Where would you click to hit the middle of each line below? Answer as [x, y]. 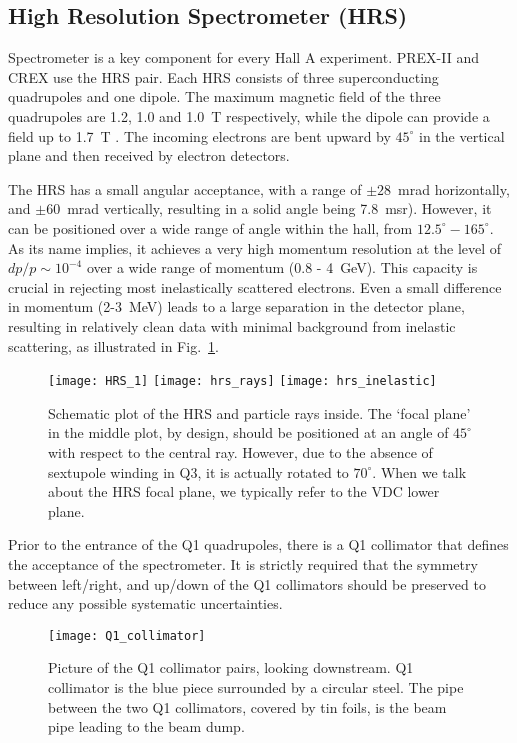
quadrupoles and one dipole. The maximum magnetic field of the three [224, 96]
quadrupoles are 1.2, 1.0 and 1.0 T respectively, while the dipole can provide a [249, 115]
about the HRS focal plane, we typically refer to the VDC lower [244, 491]
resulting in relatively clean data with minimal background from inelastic [232, 325]
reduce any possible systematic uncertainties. [145, 603]
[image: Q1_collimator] [127, 635]
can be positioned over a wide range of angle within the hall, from [210, 227]
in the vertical [462, 135]
